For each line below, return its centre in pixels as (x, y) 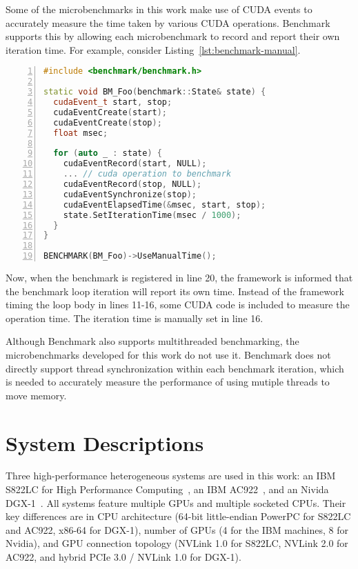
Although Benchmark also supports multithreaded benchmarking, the (152, 341)
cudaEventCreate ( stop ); (108, 122)
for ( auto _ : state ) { (108, 153)
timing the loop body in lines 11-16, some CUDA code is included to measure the (178, 305)
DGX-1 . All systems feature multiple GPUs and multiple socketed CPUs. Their (176, 502)
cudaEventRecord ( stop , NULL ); (132, 184)
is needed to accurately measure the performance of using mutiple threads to (168, 382)
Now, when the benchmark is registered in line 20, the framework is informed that (179, 277)
